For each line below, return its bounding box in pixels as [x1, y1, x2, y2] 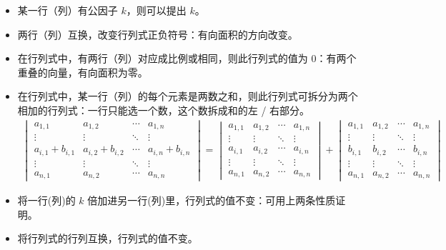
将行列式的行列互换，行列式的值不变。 [17, 231, 198, 246]
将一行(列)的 [17, 193, 76, 208]
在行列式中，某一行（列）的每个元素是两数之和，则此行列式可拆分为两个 [17, 89, 358, 104]
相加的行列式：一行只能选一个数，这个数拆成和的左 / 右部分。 [17, 102, 310, 117]
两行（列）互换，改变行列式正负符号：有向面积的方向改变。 [17, 26, 298, 41]
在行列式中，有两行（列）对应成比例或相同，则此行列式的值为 [17, 51, 308, 66]
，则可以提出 [126, 3, 187, 17]
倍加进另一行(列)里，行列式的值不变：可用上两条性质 [87, 193, 336, 208]
